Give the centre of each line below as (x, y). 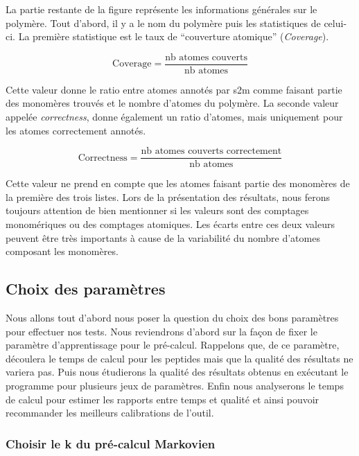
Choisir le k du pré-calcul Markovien (111, 443)
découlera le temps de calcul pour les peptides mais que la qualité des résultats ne (179, 358)
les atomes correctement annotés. (76, 130)
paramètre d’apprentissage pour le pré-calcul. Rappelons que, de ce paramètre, (173, 345)
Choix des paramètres (86, 289)
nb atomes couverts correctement (211, 151)
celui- (335, 23)
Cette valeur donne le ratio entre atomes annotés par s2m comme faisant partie (174, 89)
